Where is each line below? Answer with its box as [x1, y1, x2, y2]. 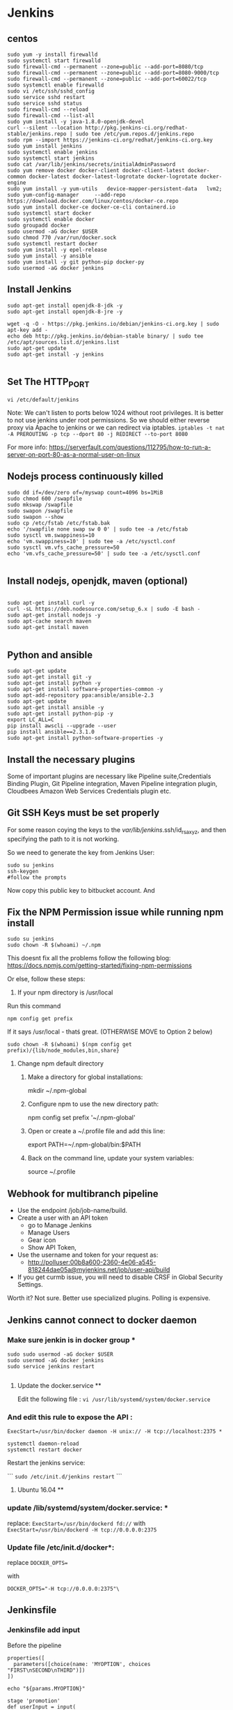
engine [7, 179, 26, 186]
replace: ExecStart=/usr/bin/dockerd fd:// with [7, 1519, 146, 1527]
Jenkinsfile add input [7, 1625, 80, 1635]
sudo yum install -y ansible [7, 252, 92, 259]
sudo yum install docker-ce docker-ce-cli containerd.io [7, 204, 176, 211]
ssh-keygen [7, 868, 39, 875]
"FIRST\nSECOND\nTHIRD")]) [7, 1667, 86, 1674]
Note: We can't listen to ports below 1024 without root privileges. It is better [7, 408, 224, 416]
